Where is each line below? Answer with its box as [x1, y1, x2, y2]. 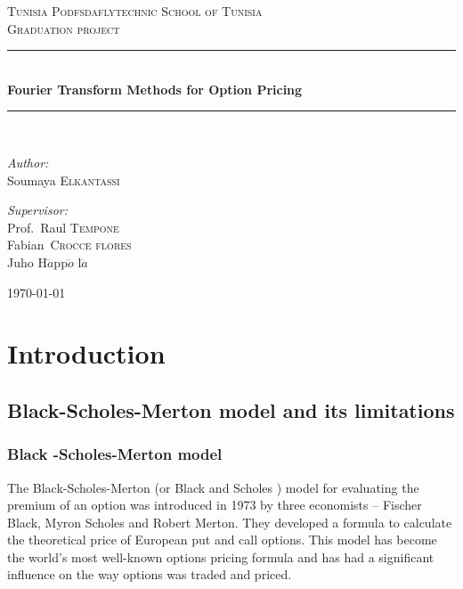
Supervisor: [7, 200, 68, 219]
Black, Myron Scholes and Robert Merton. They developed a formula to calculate [7, 512, 452, 531]
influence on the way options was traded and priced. [7, 565, 292, 584]
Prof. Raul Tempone [7, 217, 119, 236]
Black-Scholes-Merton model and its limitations [7, 396, 455, 423]
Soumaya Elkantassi [7, 170, 120, 189]
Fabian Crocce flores [7, 235, 132, 254]
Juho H [7, 252, 47, 271]
